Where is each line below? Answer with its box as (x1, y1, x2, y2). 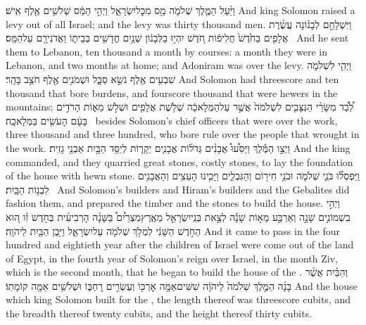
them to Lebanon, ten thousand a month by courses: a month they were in (6, 44, 328, 58)
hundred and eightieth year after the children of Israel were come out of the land (6, 237, 354, 252)
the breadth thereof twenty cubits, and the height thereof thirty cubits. (6, 306, 313, 321)
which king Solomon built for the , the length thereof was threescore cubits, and (6, 292, 351, 307)
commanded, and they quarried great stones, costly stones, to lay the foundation (6, 154, 353, 169)
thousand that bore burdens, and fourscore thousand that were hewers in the (6, 85, 338, 100)
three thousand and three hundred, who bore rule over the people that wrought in (6, 127, 360, 141)
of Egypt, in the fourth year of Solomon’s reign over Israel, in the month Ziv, (6, 250, 338, 265)
